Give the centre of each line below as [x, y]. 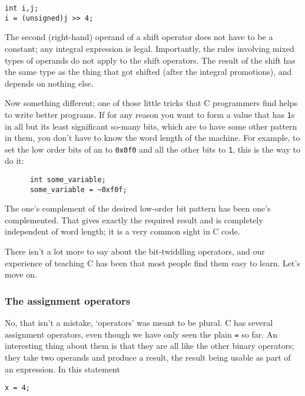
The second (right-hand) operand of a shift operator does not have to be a [139, 37]
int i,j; [22, 8]
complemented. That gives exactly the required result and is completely [134, 220]
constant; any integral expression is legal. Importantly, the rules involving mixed [150, 48]
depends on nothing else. [49, 83]
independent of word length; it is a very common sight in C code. [122, 231]
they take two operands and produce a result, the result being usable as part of [148, 357]
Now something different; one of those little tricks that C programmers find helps [151, 103]
